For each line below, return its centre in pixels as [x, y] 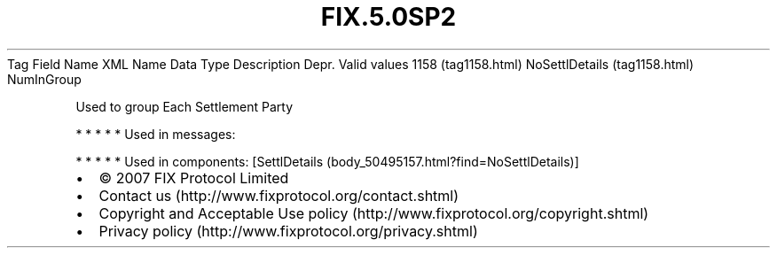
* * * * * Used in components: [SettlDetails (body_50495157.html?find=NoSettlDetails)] [327, 161]
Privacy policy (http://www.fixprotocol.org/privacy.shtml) [288, 231]
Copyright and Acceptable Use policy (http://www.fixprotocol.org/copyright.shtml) [374, 213]
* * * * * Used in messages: [156, 134]
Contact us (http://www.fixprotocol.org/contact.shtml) [279, 195]
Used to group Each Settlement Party [184, 106]
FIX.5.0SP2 [388, 17]
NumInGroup [44, 79]
